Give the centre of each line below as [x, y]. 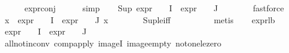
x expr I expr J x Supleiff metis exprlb [140, 19]
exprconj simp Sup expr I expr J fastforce [154, 8]
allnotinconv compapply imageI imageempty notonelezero [113, 43]
